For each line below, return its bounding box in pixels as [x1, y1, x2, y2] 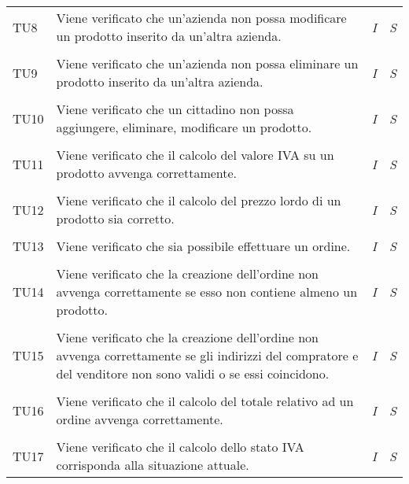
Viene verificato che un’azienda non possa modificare [56, 9, 347, 27]
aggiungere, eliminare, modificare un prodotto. [56, 118, 312, 136]
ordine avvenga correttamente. [56, 410, 223, 428]
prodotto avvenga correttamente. [56, 164, 238, 182]
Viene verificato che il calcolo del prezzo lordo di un [56, 191, 341, 209]
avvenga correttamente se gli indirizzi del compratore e [56, 346, 359, 364]
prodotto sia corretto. [56, 209, 175, 227]
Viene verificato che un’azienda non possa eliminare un [56, 54, 359, 72]
